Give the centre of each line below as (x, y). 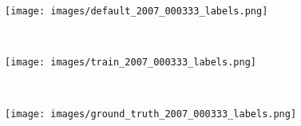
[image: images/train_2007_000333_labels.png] (131, 63)
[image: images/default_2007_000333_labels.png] (137, 11)
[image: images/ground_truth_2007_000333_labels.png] (151, 114)
